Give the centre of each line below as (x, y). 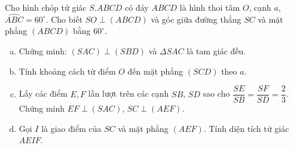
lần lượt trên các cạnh (128, 93)
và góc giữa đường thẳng (196, 19)
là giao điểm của (71, 128)
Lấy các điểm (43, 93)
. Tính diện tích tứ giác (246, 128)
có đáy (137, 7)
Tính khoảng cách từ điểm (67, 71)
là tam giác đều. (216, 51)
